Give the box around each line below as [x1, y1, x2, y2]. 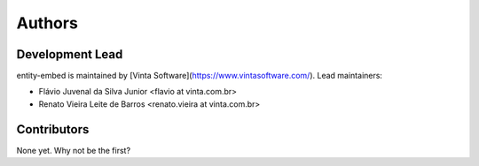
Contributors [16, 122, 90, 137]
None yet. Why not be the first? [16, 145, 131, 155]
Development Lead [16, 47, 123, 62]
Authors [16, 13, 79, 33]
